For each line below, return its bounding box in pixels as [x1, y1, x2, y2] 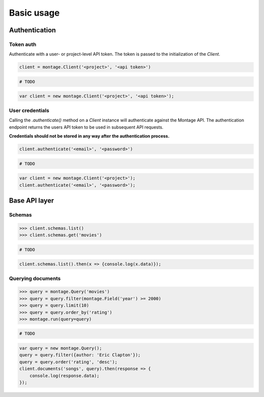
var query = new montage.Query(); [19, 346, 102, 351]
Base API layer [9, 196, 54, 205]
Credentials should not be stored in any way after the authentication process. [9, 133, 170, 139]
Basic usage [9, 7, 60, 18]
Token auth [9, 41, 37, 47]
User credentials [9, 107, 49, 114]
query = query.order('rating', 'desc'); [19, 359, 117, 365]
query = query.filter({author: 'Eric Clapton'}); [19, 352, 141, 358]
